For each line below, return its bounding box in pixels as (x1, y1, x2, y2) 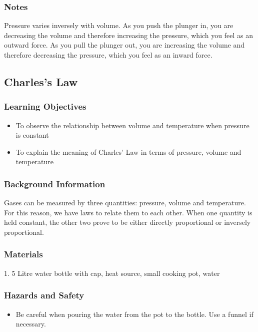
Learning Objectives (4, 100, 86, 113)
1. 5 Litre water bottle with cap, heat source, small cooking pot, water (4, 267, 220, 278)
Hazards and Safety (4, 289, 84, 301)
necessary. (15, 318, 46, 329)
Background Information (4, 177, 105, 190)
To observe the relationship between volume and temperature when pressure (15, 120, 249, 130)
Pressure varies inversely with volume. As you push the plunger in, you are (4, 20, 233, 31)
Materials (4, 248, 43, 260)
